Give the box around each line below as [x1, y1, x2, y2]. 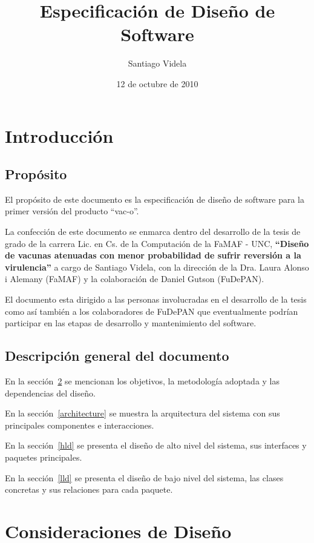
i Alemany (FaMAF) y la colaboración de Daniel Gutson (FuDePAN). [5, 272, 264, 285]
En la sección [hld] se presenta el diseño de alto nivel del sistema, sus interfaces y [5, 439, 307, 452]
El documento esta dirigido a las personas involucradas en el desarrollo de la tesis [5, 293, 307, 306]
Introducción [5, 123, 114, 148]
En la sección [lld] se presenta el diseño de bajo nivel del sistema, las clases [5, 471, 284, 484]
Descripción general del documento [5, 346, 229, 365]
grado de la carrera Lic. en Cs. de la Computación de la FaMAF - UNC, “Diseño [5, 237, 309, 249]
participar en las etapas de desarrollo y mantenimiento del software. [5, 317, 257, 329]
